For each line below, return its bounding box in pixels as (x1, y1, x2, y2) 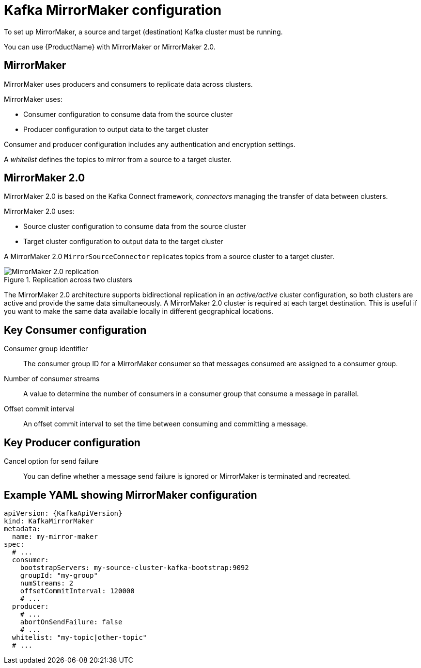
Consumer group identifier (4, 344, 88, 353)
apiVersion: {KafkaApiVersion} (4, 509, 123, 517)
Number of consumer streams (4, 375, 100, 383)
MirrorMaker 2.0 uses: (4, 207, 75, 216)
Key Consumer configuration (4, 324, 147, 336)
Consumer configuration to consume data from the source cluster (23, 110, 233, 118)
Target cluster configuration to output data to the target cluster (23, 237, 223, 246)
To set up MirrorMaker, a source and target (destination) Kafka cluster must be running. (4, 27, 283, 36)
